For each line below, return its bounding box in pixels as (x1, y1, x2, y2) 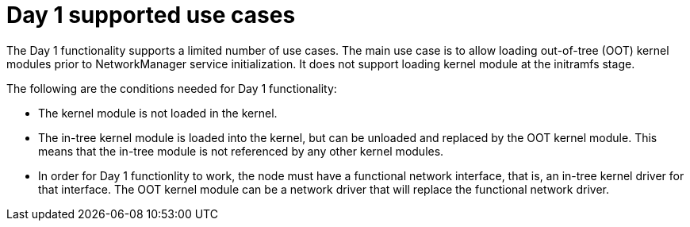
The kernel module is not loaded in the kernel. (38, 106, 278, 120)
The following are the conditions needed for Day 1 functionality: (6, 81, 337, 95)
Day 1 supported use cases (6, 2, 296, 29)
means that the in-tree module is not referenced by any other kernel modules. (38, 144, 444, 158)
